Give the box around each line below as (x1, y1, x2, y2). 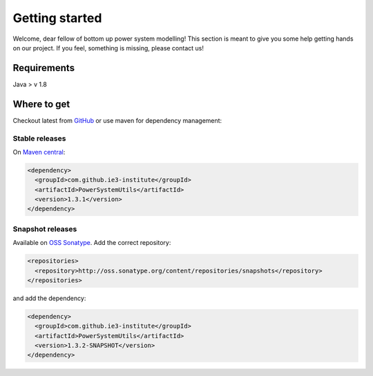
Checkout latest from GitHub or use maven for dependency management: (12, 116, 222, 124)
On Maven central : (12, 148, 66, 156)
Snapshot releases (12, 224, 77, 234)
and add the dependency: (12, 294, 86, 302)
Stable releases (12, 133, 66, 143)
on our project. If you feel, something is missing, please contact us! (12, 43, 204, 52)
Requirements (12, 62, 75, 74)
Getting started (12, 10, 102, 26)
